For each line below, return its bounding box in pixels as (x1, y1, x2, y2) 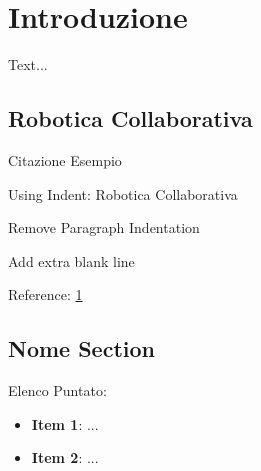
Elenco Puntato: (8, 380, 107, 401)
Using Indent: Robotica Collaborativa (8, 183, 238, 204)
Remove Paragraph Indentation (8, 217, 200, 238)
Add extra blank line (8, 250, 135, 271)
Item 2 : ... (31, 447, 99, 468)
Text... (8, 54, 48, 75)
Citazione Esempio (8, 149, 122, 170)
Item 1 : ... (31, 413, 99, 434)
